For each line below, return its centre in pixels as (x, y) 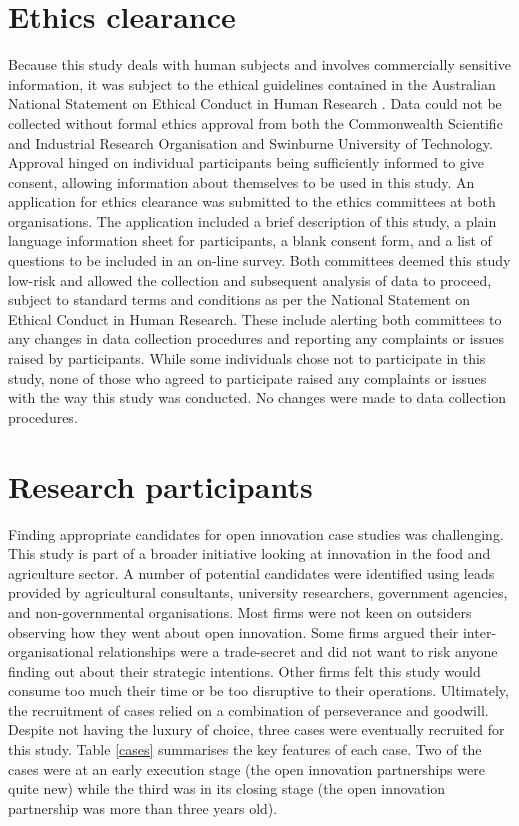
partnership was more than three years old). (143, 807)
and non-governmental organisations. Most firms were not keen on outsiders (240, 611)
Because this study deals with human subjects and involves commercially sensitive (259, 64)
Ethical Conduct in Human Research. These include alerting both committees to (255, 318)
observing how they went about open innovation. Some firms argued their (233, 631)
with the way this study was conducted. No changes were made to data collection (257, 397)
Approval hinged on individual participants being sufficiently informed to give (246, 162)
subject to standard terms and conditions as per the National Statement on (239, 299)
